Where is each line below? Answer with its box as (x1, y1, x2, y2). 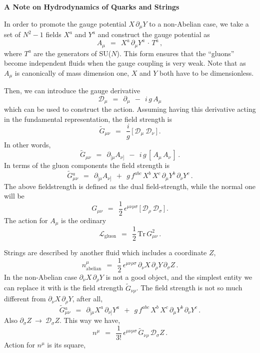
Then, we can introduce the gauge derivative (4, 85, 140, 96)
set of (4, 29, 21, 40)
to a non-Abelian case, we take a (149, 18, 249, 29)
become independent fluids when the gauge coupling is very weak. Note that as (4, 58, 246, 68)
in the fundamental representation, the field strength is (4, 113, 172, 124)
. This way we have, (59, 315, 120, 325)
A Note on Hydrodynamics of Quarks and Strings (4, 2, 179, 12)
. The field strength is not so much (136, 282, 242, 293)
